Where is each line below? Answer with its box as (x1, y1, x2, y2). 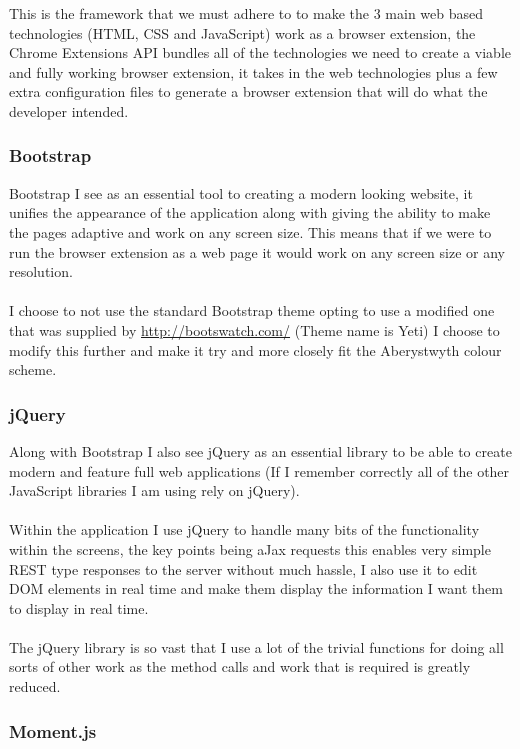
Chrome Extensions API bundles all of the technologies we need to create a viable (9, 42, 512, 63)
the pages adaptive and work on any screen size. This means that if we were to (9, 221, 492, 242)
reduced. (9, 676, 61, 697)
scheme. (9, 359, 57, 380)
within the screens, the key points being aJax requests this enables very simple (9, 538, 491, 559)
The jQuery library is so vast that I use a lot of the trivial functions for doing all (9, 636, 504, 657)
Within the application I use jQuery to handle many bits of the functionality (9, 519, 480, 540)
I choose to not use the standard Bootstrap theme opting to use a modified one (9, 300, 495, 321)
